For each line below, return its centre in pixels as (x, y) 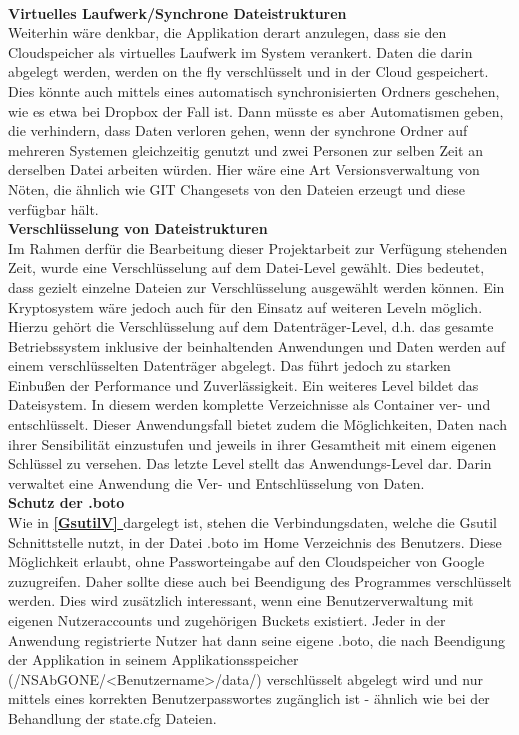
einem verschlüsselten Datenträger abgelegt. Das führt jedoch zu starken (229, 365)
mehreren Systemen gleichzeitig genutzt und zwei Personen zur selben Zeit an (245, 149)
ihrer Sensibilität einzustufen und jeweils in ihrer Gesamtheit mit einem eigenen (252, 443)
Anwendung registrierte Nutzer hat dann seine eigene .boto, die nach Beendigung (257, 639)
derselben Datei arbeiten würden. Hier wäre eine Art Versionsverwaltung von (244, 169)
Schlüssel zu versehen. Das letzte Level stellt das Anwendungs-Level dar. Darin (250, 463)
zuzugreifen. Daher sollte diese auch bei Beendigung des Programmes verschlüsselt (260, 580)
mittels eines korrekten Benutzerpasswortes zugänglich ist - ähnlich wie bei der (249, 698)
